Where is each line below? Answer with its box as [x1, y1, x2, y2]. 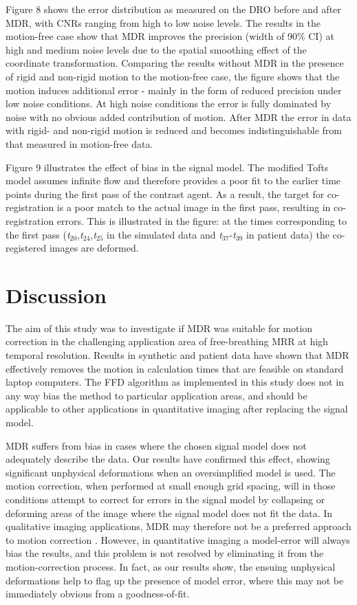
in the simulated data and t [107, 227, 222, 241]
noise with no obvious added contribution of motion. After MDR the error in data [6, 109, 351, 124]
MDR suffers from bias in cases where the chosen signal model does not [6, 438, 307, 452]
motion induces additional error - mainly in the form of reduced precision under [6, 82, 342, 97]
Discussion [6, 280, 107, 309]
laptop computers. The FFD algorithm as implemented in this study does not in [6, 375, 344, 389]
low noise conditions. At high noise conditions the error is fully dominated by [6, 96, 332, 111]
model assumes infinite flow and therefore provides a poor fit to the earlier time [6, 173, 341, 188]
